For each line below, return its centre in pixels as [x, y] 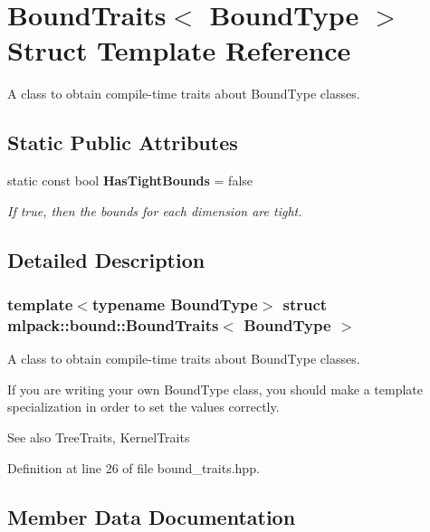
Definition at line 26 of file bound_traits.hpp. [134, 467]
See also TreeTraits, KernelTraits [99, 437]
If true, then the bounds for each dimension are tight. [155, 210]
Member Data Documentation [152, 516]
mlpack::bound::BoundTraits [113, 324]
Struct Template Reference [179, 50]
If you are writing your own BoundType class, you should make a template [215, 389]
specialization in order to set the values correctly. [143, 407]
